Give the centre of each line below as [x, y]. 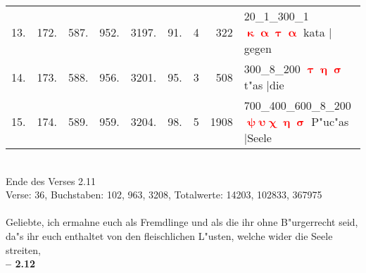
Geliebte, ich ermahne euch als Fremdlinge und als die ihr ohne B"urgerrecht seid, [182, 222]
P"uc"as [330, 121]
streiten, [23, 249]
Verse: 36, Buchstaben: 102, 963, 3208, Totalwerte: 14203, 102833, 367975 [164, 195]
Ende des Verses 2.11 [51, 180]
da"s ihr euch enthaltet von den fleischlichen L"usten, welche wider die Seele [169, 235]
